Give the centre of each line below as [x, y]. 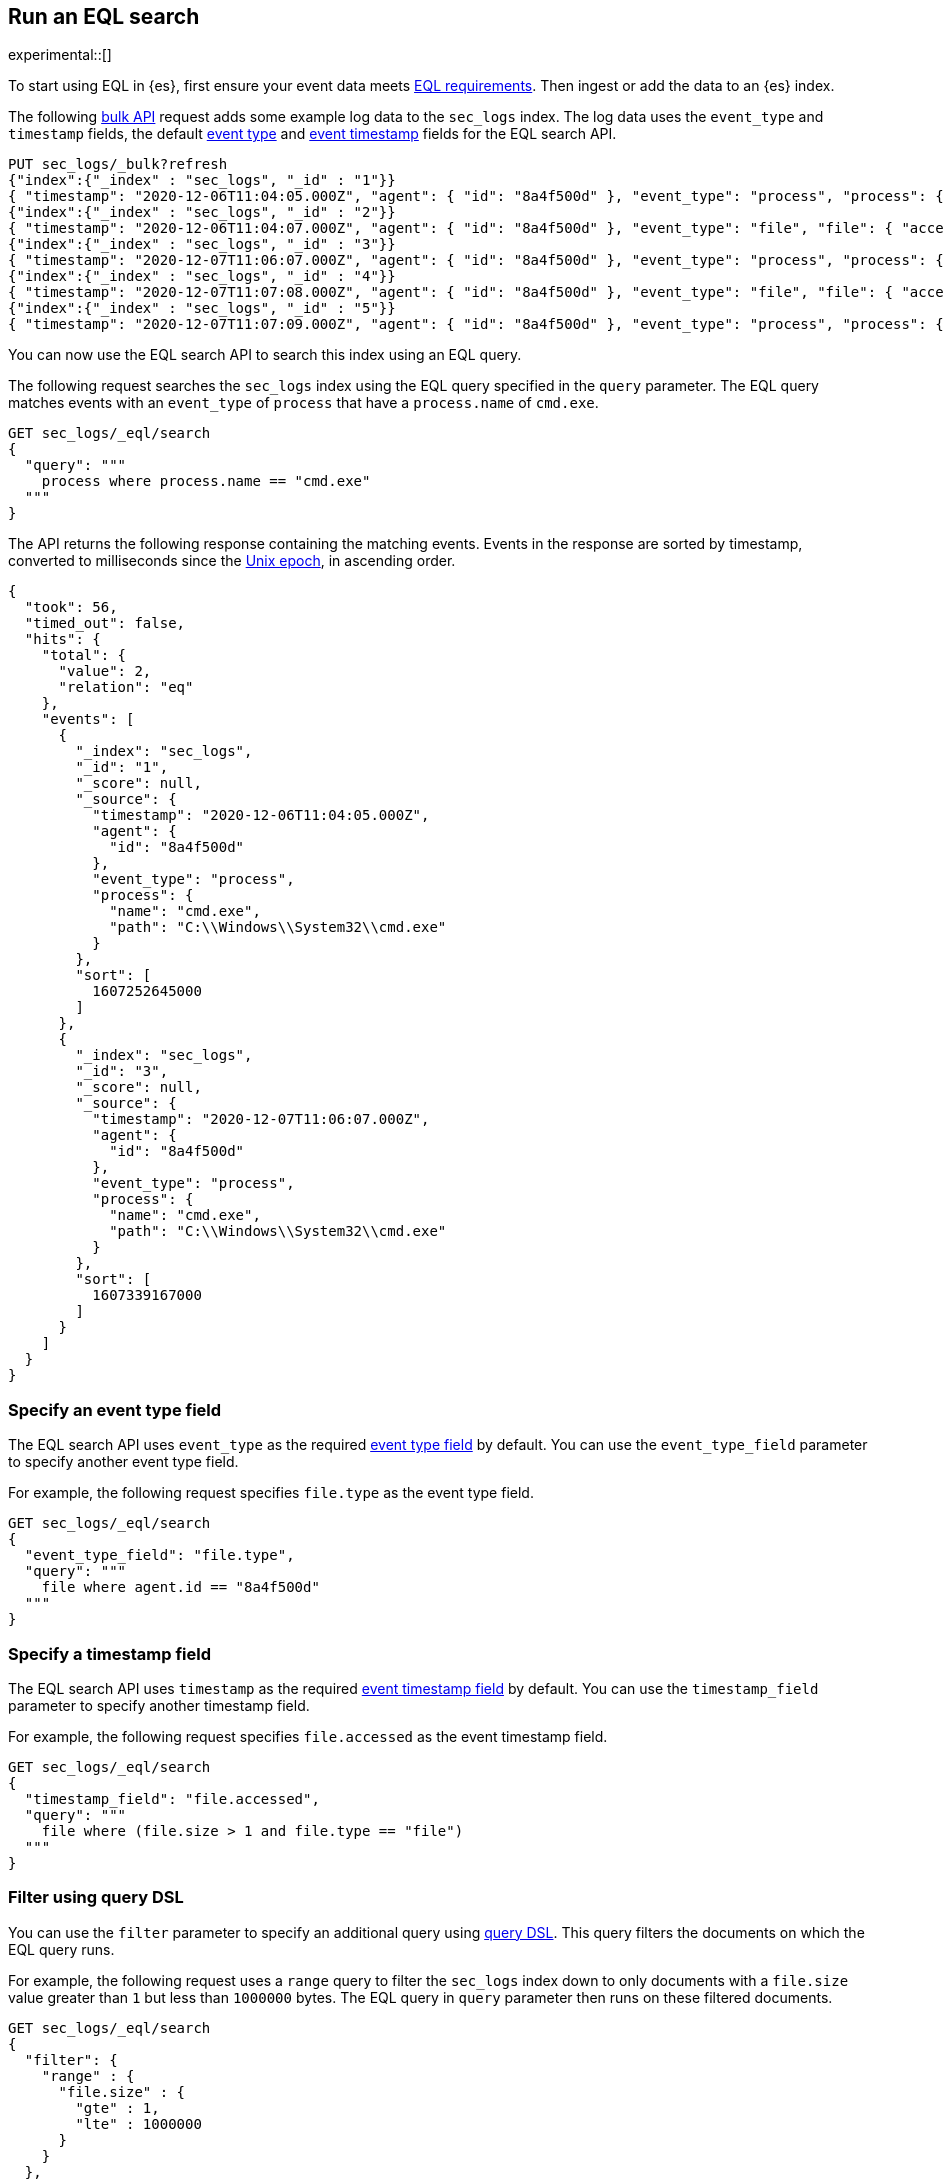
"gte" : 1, [117, 2107]
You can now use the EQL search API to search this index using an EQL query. [265, 355]
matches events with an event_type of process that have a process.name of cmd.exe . [303, 403]
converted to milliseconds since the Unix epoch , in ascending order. [232, 561]
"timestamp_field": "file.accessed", [172, 1798]
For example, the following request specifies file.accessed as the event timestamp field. [308, 1736]
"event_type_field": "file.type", [159, 1555]
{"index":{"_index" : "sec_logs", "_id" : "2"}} [202, 212]
